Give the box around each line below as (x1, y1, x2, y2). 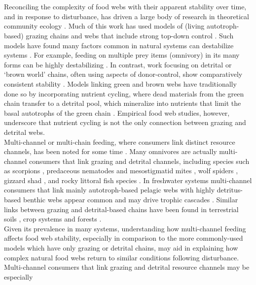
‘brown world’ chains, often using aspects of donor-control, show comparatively (4, 69, 243, 79)
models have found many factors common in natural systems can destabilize (4, 40, 234, 50)
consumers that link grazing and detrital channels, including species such (29, 156, 250, 166)
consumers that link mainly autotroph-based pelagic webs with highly (4, 185, 215, 195)
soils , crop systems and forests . (4, 214, 102, 224)
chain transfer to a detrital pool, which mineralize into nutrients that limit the (4, 98, 241, 108)
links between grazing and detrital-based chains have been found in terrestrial (4, 204, 239, 214)
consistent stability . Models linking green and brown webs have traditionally (4, 78, 237, 89)
